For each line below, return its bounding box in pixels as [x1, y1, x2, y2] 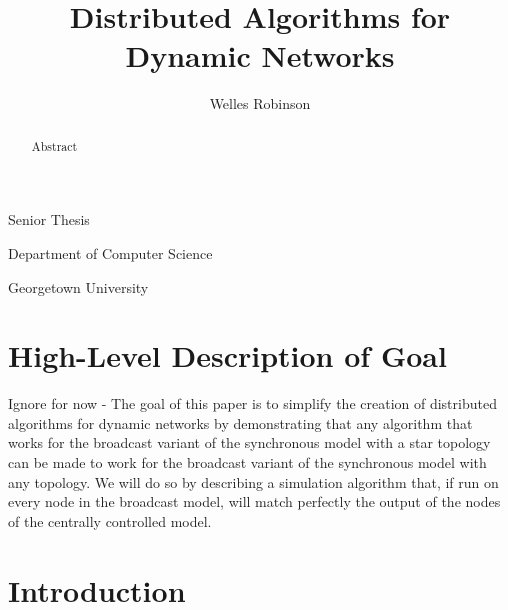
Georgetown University [8, 276, 149, 297]
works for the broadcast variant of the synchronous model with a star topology [8, 432, 491, 453]
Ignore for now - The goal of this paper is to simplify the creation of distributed [8, 393, 497, 414]
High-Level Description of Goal [8, 335, 447, 376]
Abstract [31, 137, 78, 154]
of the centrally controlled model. [8, 510, 212, 531]
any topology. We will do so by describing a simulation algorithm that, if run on [8, 471, 499, 492]
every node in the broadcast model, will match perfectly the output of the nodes [8, 491, 501, 512]
